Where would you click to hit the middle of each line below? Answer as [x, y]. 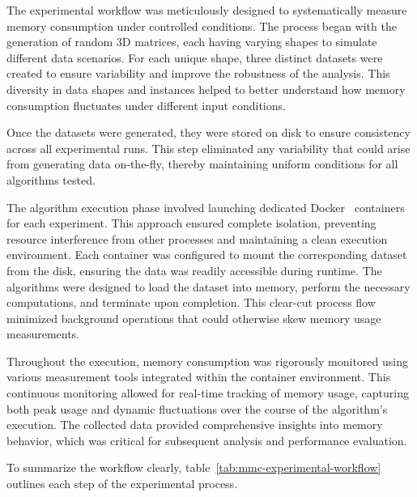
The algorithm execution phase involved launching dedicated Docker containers [206, 207]
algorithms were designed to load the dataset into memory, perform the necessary [208, 286]
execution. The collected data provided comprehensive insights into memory [195, 425]
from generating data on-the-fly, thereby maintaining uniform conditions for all [202, 164]
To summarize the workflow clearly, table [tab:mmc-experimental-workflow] [194, 467]
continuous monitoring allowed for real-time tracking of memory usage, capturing [208, 393]
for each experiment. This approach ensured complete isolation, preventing [191, 223]
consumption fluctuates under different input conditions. [146, 105]
